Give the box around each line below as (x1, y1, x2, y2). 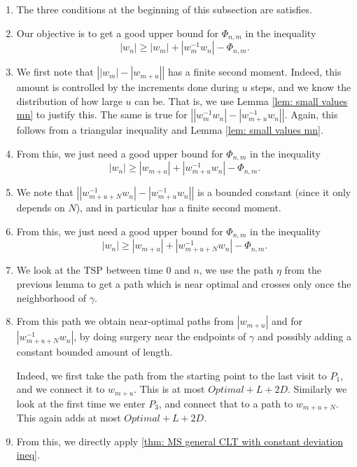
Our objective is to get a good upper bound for (16, 25, 219, 40)
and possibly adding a (257, 329, 351, 344)
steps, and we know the (251, 80, 351, 95)
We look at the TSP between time (16, 263, 163, 277)
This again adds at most (16, 410, 121, 425)
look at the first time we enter (16, 396, 146, 410)
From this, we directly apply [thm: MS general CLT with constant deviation (16, 433, 343, 448)
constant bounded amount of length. (16, 344, 173, 359)
